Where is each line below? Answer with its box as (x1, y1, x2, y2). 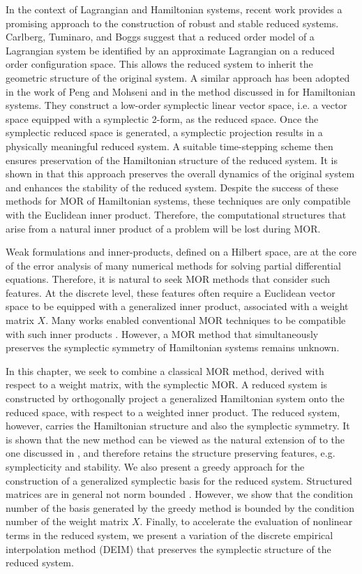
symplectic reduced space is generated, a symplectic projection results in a (6, 125, 323, 140)
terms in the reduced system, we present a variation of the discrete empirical (6, 527, 333, 542)
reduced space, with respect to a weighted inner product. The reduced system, (6, 404, 340, 419)
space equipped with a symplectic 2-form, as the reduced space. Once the (6, 111, 319, 126)
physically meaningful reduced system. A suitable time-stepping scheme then (6, 138, 333, 153)
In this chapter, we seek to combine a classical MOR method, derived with (6, 363, 324, 378)
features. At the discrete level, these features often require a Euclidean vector (6, 285, 335, 300)
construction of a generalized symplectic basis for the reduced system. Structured (6, 473, 352, 487)
